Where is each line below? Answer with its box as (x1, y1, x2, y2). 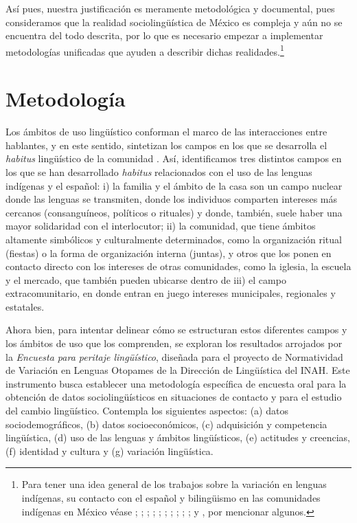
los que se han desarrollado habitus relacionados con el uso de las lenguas (5, 164, 312, 179)
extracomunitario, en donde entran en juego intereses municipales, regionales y (5, 286, 336, 300)
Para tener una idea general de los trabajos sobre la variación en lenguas (21, 477, 327, 491)
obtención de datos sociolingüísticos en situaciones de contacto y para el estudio (5, 390, 342, 404)
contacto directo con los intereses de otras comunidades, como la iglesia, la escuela (5, 259, 352, 274)
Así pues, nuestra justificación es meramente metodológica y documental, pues (5, 1, 335, 15)
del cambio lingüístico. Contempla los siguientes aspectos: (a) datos (5, 403, 288, 418)
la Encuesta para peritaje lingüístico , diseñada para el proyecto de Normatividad (5, 349, 343, 364)
